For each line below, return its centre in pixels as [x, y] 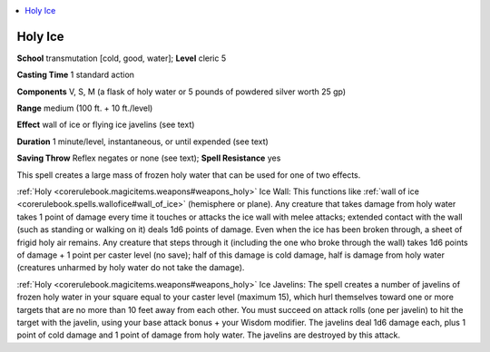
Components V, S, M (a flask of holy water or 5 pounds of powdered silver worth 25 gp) [181, 92]
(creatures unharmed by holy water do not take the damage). [131, 268]
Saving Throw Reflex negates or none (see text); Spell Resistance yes [149, 158]
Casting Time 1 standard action [76, 75]
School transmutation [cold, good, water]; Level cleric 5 [122, 58]
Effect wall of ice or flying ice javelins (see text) [106, 125]
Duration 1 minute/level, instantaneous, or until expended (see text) [143, 142]
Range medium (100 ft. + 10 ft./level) [85, 108]
